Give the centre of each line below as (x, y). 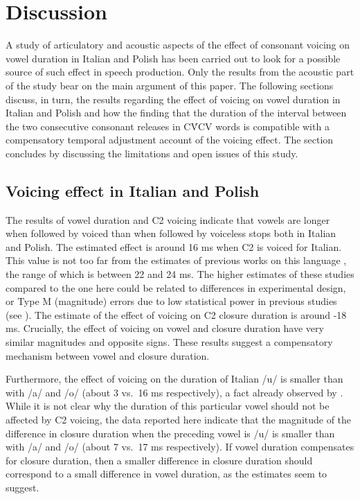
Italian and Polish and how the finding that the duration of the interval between (176, 113)
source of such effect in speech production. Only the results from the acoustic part (180, 72)
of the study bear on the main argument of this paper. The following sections (170, 85)
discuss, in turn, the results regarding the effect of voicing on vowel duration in (173, 99)
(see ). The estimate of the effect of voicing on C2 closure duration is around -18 (176, 314)
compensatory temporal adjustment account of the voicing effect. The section (170, 140)
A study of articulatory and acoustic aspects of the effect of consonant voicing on (178, 45)
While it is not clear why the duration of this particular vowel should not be (168, 406)
